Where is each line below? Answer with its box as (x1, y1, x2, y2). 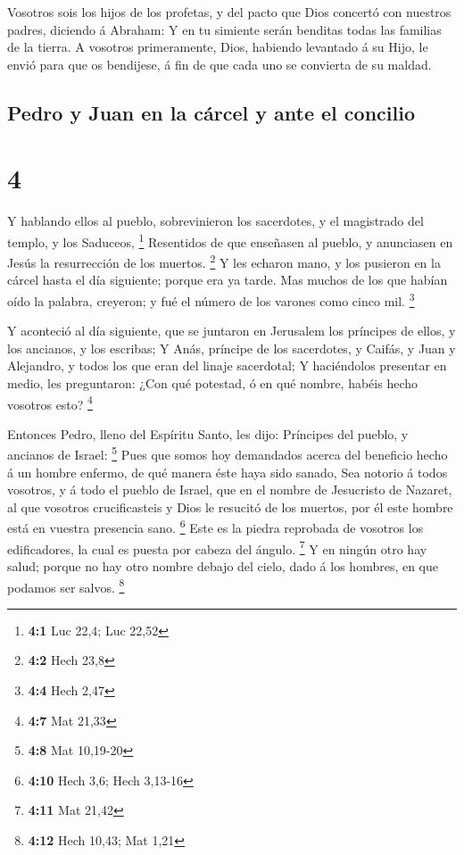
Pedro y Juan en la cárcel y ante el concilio (7, 98, 415, 126)
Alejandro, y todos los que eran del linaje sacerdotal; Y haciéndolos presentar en (7, 356, 447, 375)
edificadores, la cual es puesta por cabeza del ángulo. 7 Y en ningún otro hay (7, 536, 427, 558)
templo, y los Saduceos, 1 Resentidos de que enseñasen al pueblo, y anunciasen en (7, 229, 453, 251)
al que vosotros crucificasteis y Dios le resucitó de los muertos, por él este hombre (7, 497, 453, 516)
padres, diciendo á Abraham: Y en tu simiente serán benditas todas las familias (7, 20, 442, 38)
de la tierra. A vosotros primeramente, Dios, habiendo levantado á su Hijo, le (7, 37, 428, 56)
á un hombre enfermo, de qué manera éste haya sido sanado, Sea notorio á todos (7, 462, 448, 481)
